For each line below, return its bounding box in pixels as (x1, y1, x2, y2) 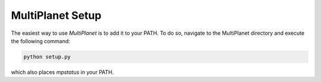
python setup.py (23, 53, 71, 60)
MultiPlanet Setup (11, 9, 102, 22)
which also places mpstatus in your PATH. (11, 68, 114, 76)
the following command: (11, 37, 71, 44)
